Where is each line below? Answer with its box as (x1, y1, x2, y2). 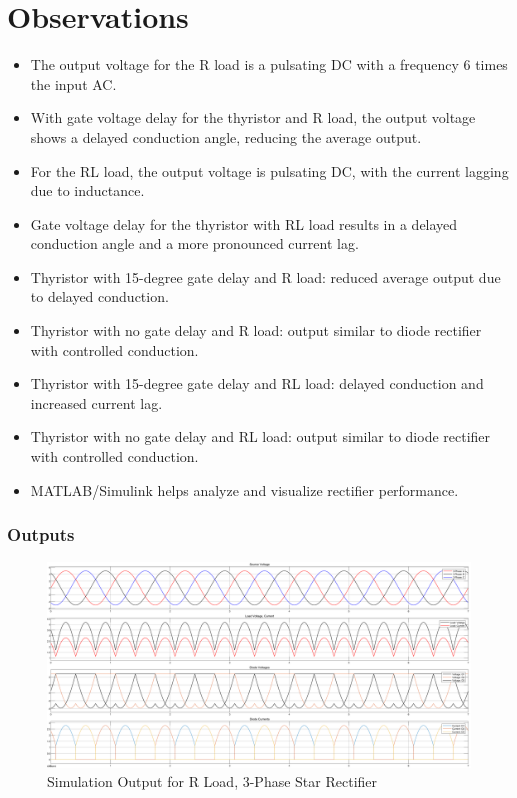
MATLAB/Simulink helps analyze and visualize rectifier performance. (30, 479, 459, 500)
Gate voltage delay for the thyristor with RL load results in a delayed (30, 213, 458, 234)
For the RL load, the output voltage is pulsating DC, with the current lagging (30, 160, 509, 181)
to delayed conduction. (30, 286, 169, 307)
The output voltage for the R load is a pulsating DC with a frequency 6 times (30, 54, 508, 75)
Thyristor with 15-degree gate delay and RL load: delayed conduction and (30, 373, 484, 394)
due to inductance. (30, 180, 145, 201)
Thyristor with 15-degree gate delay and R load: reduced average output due (30, 266, 501, 287)
